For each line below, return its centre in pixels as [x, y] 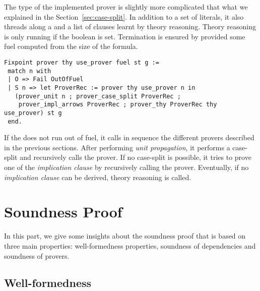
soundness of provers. [37, 255]
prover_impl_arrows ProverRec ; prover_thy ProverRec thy [118, 105]
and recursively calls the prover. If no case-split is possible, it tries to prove [136, 157]
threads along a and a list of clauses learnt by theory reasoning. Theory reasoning [130, 26]
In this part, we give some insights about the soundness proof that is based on [125, 236]
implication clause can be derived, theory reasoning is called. [98, 177]
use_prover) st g [33, 113]
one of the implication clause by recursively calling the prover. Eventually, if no [126, 167]
